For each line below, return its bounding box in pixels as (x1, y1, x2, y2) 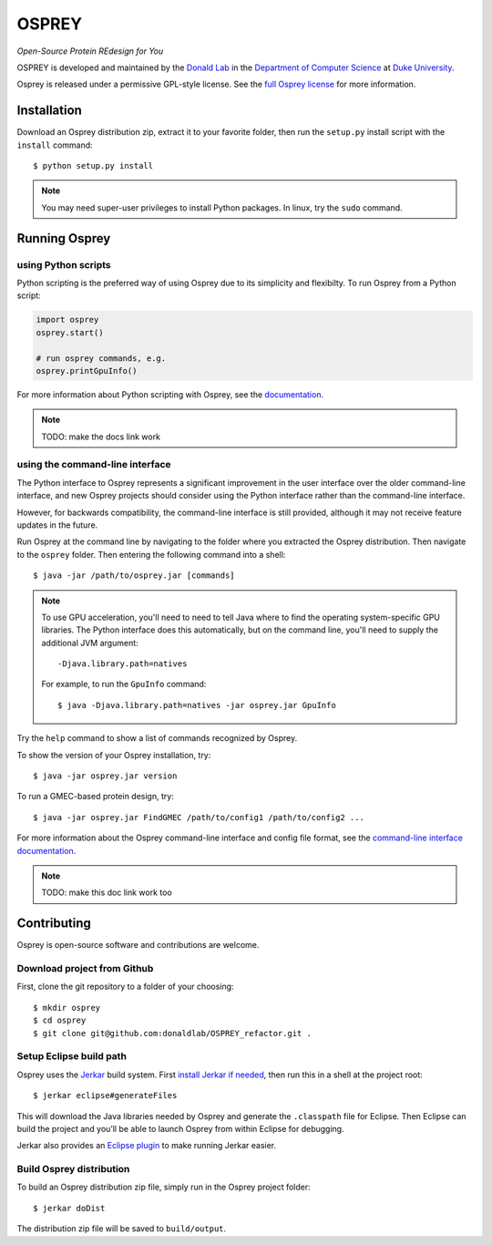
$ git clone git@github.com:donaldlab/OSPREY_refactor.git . (33, 1028, 312, 1038)
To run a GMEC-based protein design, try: (16, 791, 175, 802)
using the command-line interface (16, 458, 172, 471)
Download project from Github (16, 962, 154, 975)
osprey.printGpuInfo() (36, 365, 138, 376)
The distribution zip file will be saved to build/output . (16, 1223, 227, 1234)
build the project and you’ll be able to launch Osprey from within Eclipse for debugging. (16, 1123, 345, 1134)
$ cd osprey (33, 1015, 87, 1025)
